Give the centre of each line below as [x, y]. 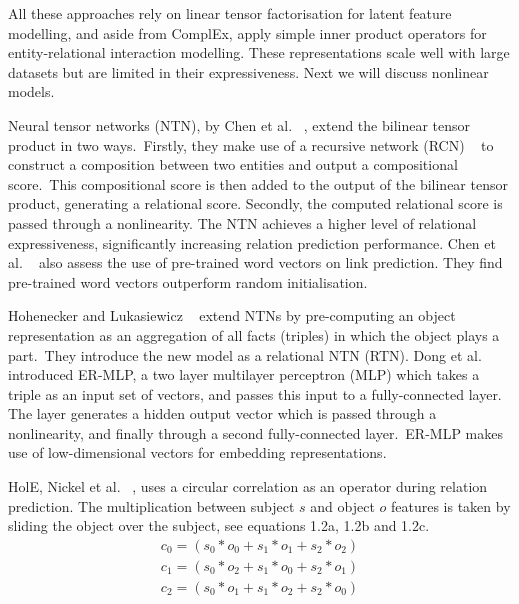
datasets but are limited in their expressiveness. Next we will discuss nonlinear [248, 71]
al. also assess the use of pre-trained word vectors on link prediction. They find [255, 262]
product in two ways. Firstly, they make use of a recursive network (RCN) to [251, 144]
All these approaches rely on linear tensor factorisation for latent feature [230, 13]
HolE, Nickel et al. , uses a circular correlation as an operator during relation [248, 486]
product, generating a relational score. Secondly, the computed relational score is [255, 203]
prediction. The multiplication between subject [151, 505]
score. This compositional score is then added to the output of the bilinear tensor [258, 183]
